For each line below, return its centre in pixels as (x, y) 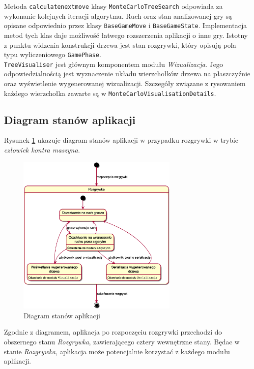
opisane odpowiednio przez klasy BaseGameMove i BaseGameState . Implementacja (126, 25)
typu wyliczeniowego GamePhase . (53, 54)
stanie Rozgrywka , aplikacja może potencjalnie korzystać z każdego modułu (117, 351)
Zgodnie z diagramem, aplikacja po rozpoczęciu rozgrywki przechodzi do (113, 332)
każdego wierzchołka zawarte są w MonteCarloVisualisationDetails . (110, 93)
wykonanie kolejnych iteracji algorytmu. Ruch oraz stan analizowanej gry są (118, 15)
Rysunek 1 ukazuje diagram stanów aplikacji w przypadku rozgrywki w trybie (121, 140)
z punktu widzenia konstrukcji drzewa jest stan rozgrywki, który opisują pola (120, 45)
